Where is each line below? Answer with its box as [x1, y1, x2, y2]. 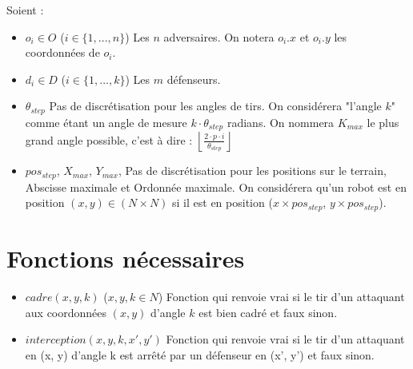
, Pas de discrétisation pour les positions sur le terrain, [118, 162, 387, 179]
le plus [367, 113, 399, 130]
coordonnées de [25, 44, 100, 61]
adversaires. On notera [163, 28, 275, 45]
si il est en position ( [172, 194, 273, 211]
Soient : [6, 2, 44, 18]
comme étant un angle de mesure [25, 113, 187, 130]
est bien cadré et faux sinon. [198, 304, 338, 320]
